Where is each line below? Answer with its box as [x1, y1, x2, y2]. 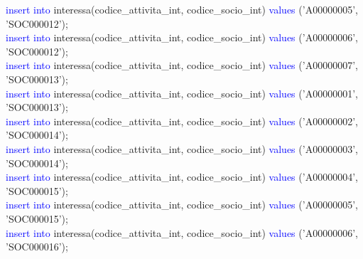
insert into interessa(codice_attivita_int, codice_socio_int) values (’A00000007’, [6, 58, 358, 73]
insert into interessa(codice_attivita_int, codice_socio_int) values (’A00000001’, [6, 85, 358, 100]
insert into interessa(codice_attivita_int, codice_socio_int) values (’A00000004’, [6, 169, 358, 184]
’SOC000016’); [6, 239, 68, 254]
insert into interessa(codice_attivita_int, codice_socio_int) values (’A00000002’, [6, 113, 358, 128]
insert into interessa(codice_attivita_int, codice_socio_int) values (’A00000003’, [6, 141, 358, 156]
